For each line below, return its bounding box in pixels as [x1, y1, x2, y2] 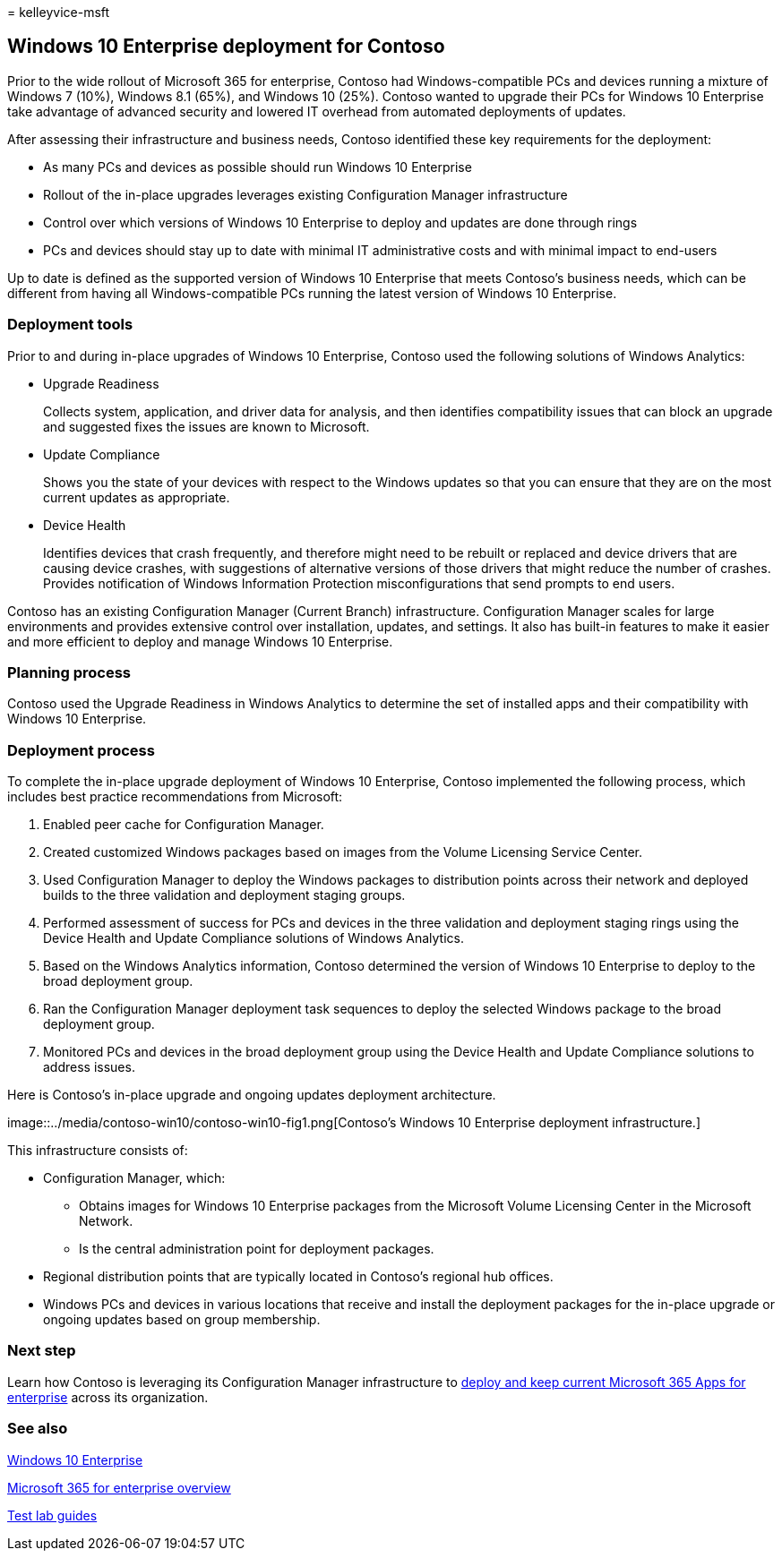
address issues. [43, 1059, 135, 1075]
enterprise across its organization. [7, 1389, 209, 1405]
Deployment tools [7, 315, 133, 334]
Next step [7, 1341, 76, 1360]
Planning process [7, 663, 132, 681]
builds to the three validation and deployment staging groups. [43, 887, 406, 903]
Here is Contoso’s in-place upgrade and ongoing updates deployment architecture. [7, 1087, 496, 1103]
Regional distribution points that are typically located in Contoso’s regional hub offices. [43, 1269, 554, 1285]
